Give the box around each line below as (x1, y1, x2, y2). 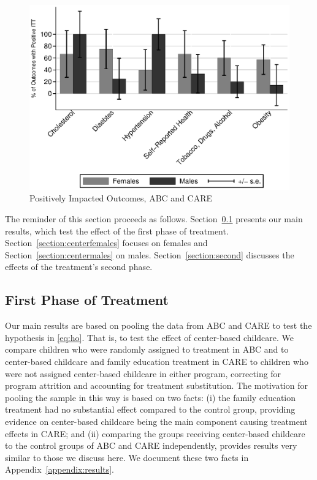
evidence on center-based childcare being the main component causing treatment (5, 414, 308, 427)
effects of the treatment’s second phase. (5, 260, 153, 273)
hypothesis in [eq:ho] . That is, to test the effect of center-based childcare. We (5, 331, 294, 343)
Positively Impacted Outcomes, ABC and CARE (29, 192, 213, 204)
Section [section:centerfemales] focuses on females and (5, 236, 208, 249)
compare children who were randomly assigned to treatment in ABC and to (5, 343, 289, 356)
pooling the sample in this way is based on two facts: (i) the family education (5, 391, 296, 403)
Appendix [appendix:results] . (5, 463, 114, 476)
